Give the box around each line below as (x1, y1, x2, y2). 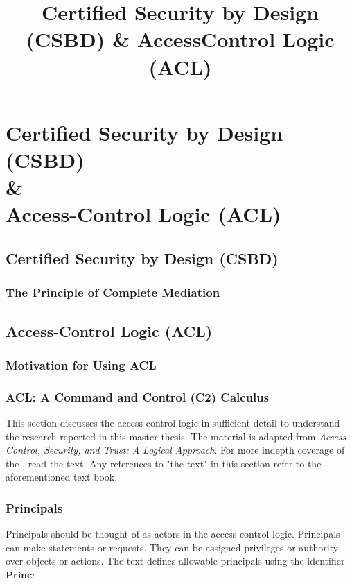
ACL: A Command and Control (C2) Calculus (6, 388, 270, 405)
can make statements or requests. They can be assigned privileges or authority (6, 540, 339, 554)
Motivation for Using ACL (6, 356, 157, 373)
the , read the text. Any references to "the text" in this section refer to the (6, 456, 322, 470)
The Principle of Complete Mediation (6, 284, 220, 301)
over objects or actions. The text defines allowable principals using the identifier (6, 553, 345, 568)
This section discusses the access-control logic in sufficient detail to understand (6, 415, 340, 429)
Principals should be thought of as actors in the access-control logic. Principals (6, 526, 340, 541)
